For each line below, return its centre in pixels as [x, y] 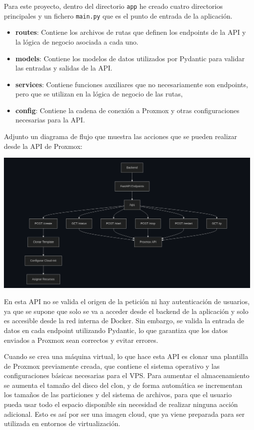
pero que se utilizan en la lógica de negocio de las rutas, [99, 94]
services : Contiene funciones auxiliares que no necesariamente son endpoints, [132, 84]
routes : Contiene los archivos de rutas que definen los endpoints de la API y [131, 32]
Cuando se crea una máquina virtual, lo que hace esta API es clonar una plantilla [126, 356]
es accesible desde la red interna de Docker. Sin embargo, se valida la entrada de [124, 321]
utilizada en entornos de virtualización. [62, 423]
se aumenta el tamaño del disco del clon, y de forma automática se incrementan [123, 385]
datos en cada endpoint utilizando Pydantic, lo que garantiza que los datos [116, 330]
